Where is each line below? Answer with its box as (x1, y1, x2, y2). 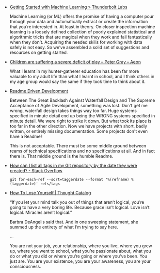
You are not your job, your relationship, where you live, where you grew (9, 243, 152, 249)
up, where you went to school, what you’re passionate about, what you (9, 248, 151, 254)
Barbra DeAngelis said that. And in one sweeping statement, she (9, 219, 139, 225)
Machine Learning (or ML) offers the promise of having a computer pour (9, 14, 154, 19)
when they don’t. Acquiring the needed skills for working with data (9, 39, 143, 45)
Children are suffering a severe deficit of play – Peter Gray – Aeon (9, 59, 141, 64)
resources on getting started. (9, 49, 68, 55)
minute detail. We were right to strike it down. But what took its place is (9, 118, 152, 124)
